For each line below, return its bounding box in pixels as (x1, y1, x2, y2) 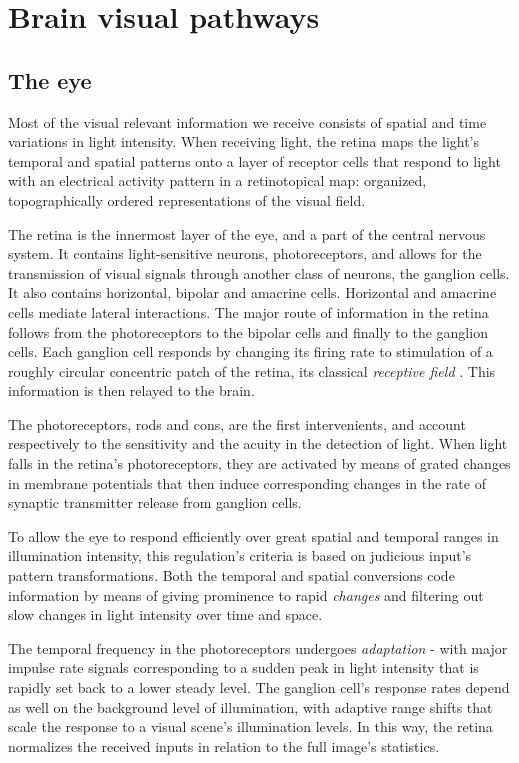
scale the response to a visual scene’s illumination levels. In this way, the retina (8, 716, 493, 737)
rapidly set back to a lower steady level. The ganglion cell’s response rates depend (8, 677, 510, 698)
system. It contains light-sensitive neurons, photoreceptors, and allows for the (8, 243, 482, 264)
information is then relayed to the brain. (8, 380, 255, 401)
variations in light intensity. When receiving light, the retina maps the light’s (8, 131, 480, 152)
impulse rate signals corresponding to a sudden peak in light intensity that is (8, 657, 479, 678)
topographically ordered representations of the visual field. (8, 189, 366, 210)
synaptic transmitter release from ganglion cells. (8, 492, 302, 513)
